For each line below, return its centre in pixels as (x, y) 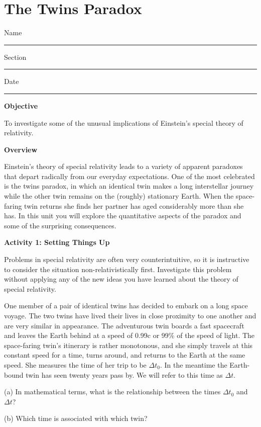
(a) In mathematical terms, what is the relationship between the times (112, 392)
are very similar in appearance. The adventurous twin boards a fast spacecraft (124, 325)
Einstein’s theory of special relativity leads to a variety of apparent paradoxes (123, 166)
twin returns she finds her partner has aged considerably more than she (134, 205)
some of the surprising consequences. (60, 225)
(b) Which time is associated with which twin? (76, 418)
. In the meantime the (193, 364)
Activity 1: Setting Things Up (57, 242)
